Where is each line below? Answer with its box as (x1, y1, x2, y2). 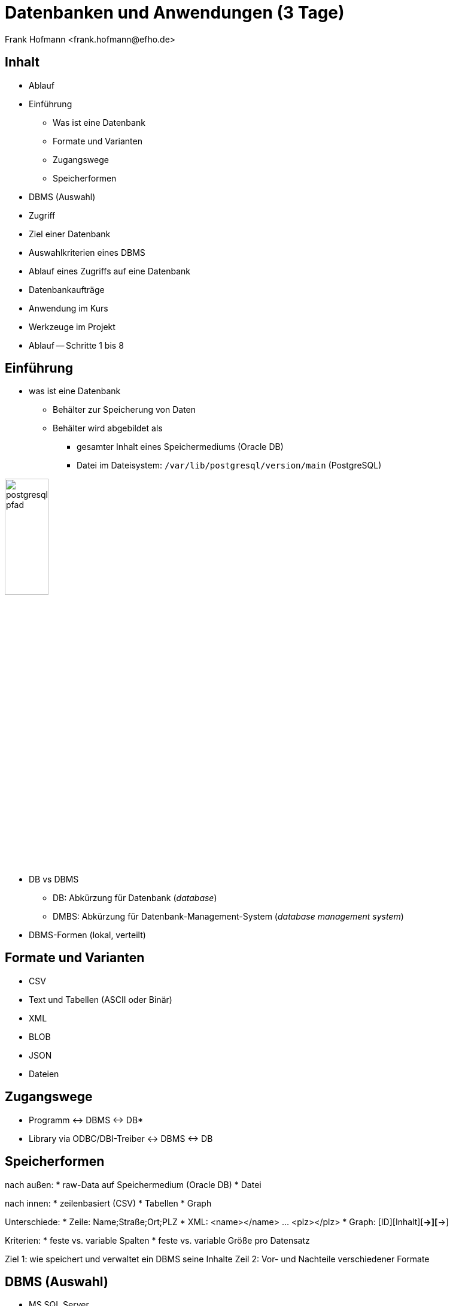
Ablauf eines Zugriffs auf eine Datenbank (29, 265, 191, 276)
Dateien (29, 1068, 59, 1079)
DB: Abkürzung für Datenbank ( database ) (53, 893, 217, 903)
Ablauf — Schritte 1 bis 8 (29, 340, 124, 350)
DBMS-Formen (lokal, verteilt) (29, 930, 146, 941)
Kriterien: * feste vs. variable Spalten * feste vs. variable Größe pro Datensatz (5, 1235, 310, 1245)
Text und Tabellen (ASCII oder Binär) (29, 994, 172, 1005)
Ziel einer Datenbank (29, 228, 111, 239)
